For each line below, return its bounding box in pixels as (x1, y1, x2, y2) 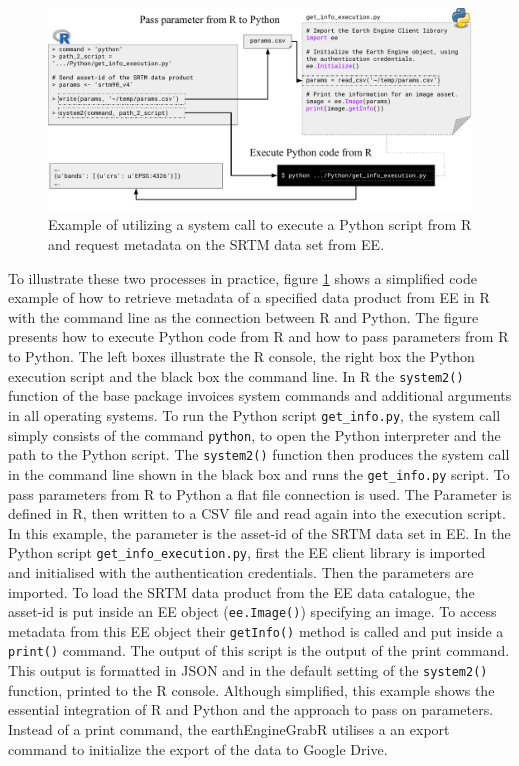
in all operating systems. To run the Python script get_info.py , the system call (8, 404, 501, 425)
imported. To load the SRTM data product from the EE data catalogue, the (8, 581, 475, 602)
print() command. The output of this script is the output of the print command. (8, 640, 510, 661)
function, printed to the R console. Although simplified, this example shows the (8, 679, 495, 700)
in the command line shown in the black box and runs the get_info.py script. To (8, 463, 510, 484)
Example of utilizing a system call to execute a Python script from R (48, 214, 472, 235)
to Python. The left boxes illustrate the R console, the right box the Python (8, 346, 475, 367)
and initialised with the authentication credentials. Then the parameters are (8, 561, 474, 582)
